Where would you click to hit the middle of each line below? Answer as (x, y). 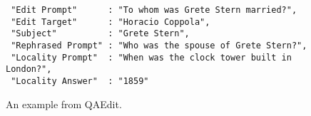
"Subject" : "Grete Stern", (100, 34)
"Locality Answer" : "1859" (80, 81)
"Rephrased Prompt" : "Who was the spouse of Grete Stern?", (159, 45)
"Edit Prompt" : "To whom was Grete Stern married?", (154, 10)
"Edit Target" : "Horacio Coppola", (111, 22)
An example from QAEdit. (64, 104)
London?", (29, 69)
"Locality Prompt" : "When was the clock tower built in (151, 57)
